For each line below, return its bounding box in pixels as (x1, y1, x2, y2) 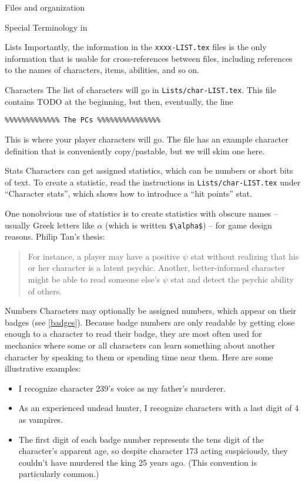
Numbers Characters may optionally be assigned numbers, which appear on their (5, 304, 297, 317)
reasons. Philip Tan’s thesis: (5, 230, 105, 243)
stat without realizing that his (190, 250, 299, 262)
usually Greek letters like (5, 218, 95, 231)
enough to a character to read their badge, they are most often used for (5, 327, 262, 340)
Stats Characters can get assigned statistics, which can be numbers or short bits (5, 164, 293, 177)
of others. (28, 284, 62, 297)
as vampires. (18, 413, 63, 425)
